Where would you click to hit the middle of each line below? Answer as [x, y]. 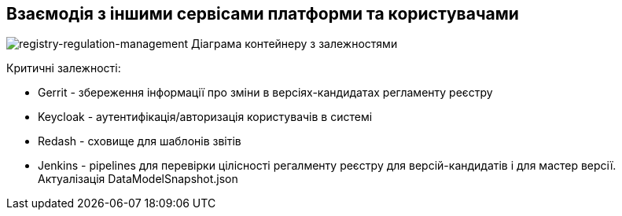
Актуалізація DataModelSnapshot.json [138, 179]
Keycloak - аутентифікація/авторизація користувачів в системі [205, 117]
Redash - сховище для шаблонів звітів [140, 141]
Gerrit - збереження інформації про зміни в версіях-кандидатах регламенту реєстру [265, 93]
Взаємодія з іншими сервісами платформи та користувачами [263, 14]
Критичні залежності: [64, 68]
